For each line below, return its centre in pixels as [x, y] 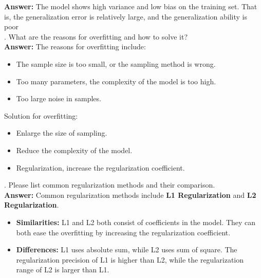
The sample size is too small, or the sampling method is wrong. [116, 63]
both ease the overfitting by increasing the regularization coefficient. [123, 232]
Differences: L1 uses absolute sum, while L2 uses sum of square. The [127, 249]
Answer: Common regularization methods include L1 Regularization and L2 [130, 194]
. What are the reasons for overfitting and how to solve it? [96, 36]
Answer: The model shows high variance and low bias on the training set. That [131, 6]
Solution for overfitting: [41, 115]
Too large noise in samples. [59, 98]
